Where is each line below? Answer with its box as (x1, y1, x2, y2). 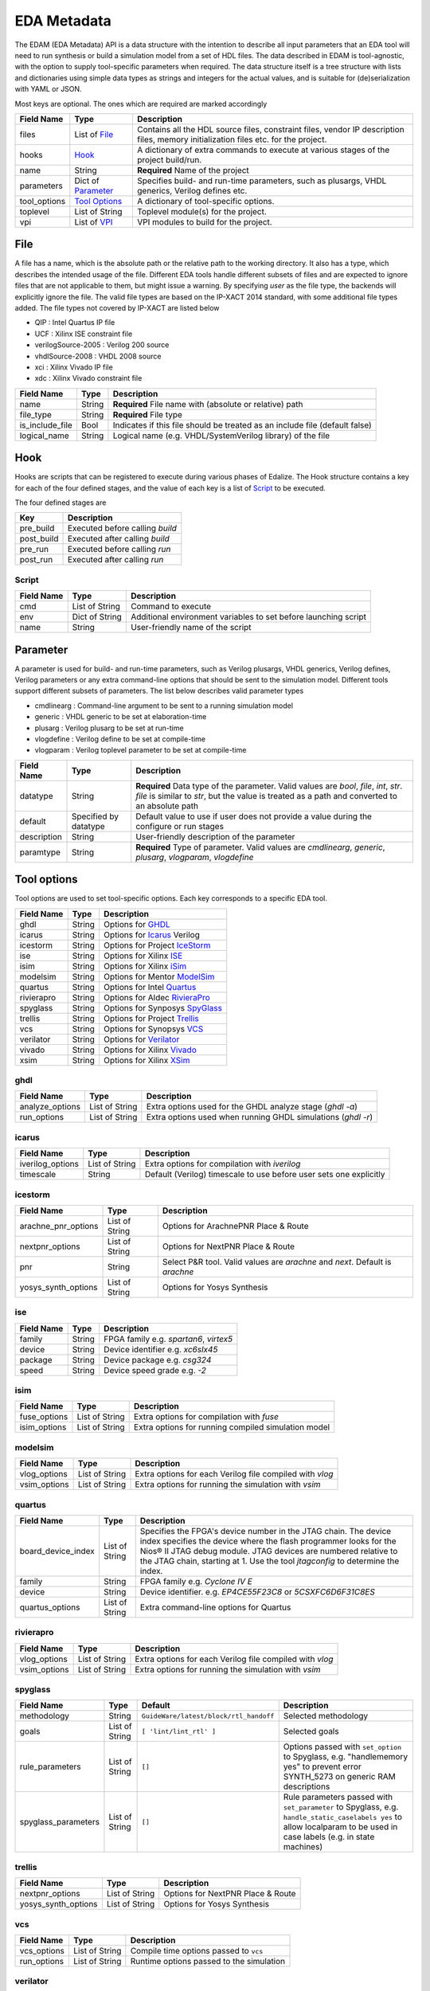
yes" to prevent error (283, 1761, 362, 1772)
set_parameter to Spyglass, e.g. (283, 1801, 399, 1813)
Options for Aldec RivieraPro (104, 992, 210, 1003)
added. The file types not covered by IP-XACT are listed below (14, 303, 220, 312)
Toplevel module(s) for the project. (136, 205, 267, 217)
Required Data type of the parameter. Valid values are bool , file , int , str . (135, 780, 403, 792)
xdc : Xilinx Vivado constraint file (34, 374, 143, 383)
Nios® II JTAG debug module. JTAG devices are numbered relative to (139, 1545, 398, 1556)
